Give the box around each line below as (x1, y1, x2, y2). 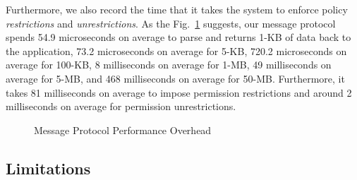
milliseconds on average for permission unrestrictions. (6, 99, 236, 114)
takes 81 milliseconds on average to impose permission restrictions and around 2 (6, 85, 352, 100)
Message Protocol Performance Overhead (34, 122, 212, 137)
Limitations (6, 157, 91, 179)
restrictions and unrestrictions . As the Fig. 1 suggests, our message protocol (6, 16, 336, 30)
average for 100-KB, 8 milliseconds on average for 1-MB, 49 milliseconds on (6, 57, 332, 72)
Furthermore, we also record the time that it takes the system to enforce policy (6, 2, 348, 16)
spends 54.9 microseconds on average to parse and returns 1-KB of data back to (6, 30, 351, 44)
